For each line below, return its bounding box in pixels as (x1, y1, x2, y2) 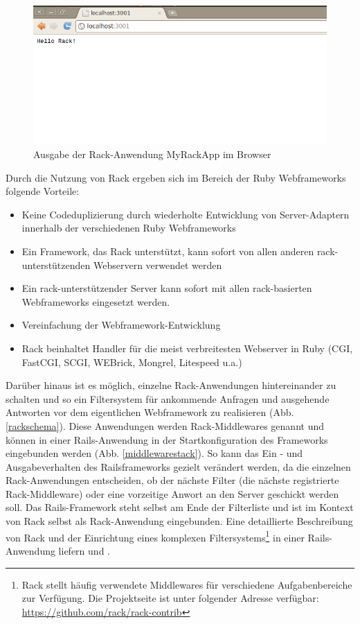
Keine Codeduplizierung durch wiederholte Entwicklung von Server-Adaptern (21, 207, 350, 221)
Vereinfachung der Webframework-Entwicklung (21, 318, 221, 332)
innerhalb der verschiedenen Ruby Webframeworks (21, 220, 236, 235)
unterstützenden (21, 257, 91, 272)
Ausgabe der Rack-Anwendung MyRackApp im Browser (33, 147, 271, 162)
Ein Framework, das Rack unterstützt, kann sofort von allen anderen (21, 243, 314, 258)
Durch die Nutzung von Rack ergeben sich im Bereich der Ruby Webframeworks (6, 170, 346, 184)
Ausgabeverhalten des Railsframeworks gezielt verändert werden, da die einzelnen (6, 459, 351, 474)
